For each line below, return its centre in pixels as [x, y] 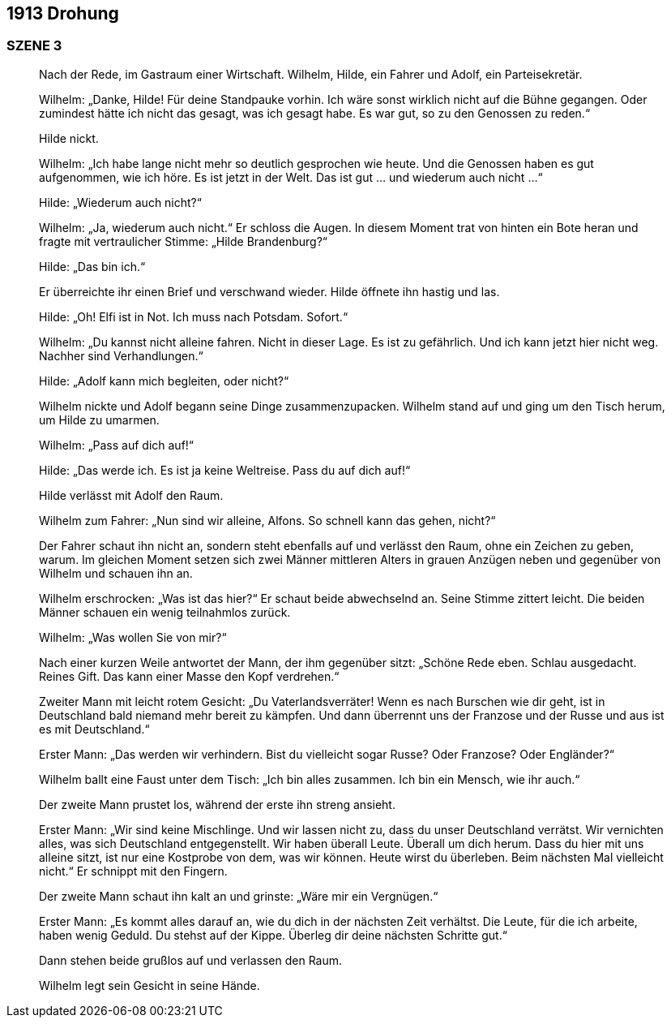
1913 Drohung [63, 13]
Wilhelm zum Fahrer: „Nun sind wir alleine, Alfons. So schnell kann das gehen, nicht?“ [267, 520]
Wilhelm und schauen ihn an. [116, 573]
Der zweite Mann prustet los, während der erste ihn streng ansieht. [217, 804]
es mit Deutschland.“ [94, 729]
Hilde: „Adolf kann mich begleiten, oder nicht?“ [164, 381]
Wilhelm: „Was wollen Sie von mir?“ [133, 637]
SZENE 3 [34, 46]
